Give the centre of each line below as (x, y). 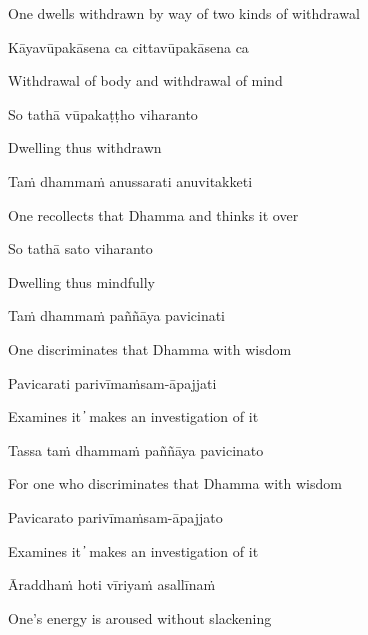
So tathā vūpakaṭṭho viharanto (103, 113)
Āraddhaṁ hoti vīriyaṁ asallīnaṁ (112, 584)
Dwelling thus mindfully (81, 281)
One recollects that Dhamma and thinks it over (153, 214)
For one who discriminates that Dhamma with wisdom (175, 483)
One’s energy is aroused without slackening (140, 617)
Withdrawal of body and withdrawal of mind (145, 80)
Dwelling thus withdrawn (85, 147)
